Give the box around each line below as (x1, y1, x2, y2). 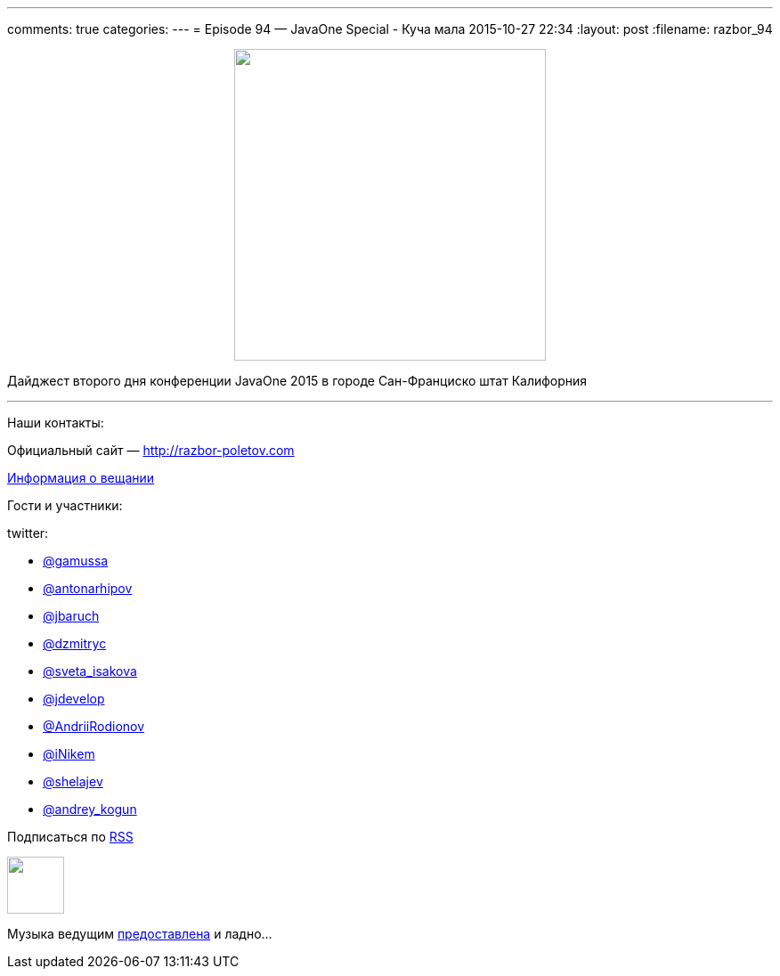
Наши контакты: (7, 415, 104, 430)
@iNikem (43, 746, 95, 761)
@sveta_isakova (43, 663, 137, 679)
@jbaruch (43, 608, 100, 623)
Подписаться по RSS (7, 829, 134, 844)
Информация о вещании (7, 470, 155, 485)
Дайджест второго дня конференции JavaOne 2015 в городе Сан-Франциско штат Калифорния (7, 373, 588, 388)
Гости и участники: (7, 498, 123, 513)
